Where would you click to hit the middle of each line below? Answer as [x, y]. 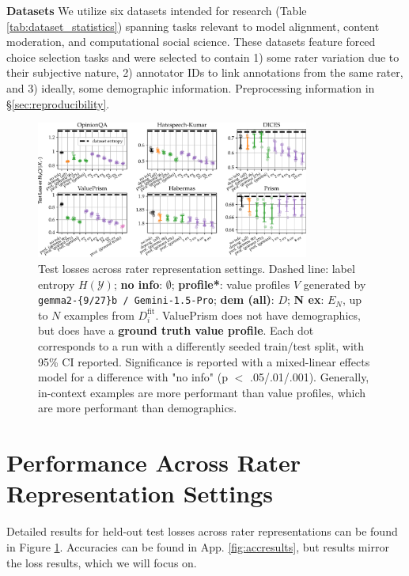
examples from [99, 315]
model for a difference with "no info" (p [133, 377]
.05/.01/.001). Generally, [309, 377]
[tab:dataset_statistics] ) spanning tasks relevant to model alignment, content [193, 26]
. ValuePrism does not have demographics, [258, 315]
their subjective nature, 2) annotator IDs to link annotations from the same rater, [205, 72]
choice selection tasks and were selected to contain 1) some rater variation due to [203, 57]
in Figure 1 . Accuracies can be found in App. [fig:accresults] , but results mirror [198, 546]
